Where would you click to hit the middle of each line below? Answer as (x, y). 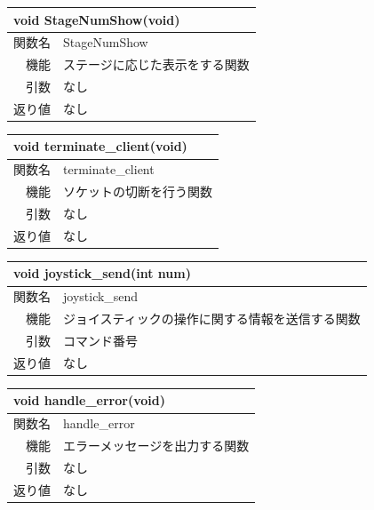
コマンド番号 (100, 340)
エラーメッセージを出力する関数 (156, 446)
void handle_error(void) (89, 400)
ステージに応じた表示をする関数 (156, 64)
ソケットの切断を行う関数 (138, 191)
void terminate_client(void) (100, 146)
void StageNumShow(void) (97, 19)
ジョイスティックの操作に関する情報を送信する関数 (212, 319)
